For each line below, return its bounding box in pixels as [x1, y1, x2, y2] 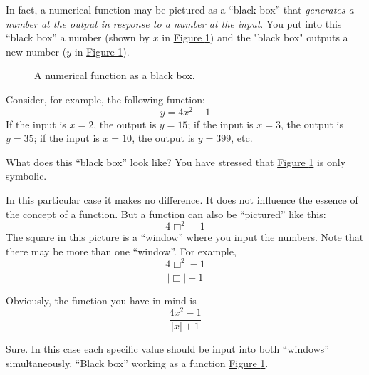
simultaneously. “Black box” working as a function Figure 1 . [6, 355, 269, 370]
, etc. [231, 130, 253, 145]
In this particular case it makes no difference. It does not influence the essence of [6, 192, 358, 207]
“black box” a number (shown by [6, 30, 150, 45]
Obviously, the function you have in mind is [6, 292, 197, 307]
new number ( [6, 43, 67, 58]
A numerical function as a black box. [34, 68, 195, 83]
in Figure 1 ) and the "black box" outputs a [162, 30, 348, 45]
